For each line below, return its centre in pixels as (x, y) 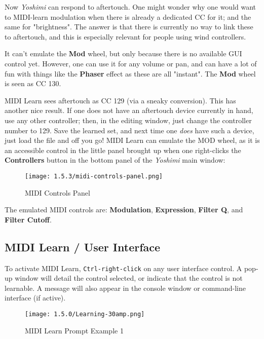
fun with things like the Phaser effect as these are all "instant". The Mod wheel (130, 73)
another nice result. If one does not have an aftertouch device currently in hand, (129, 110)
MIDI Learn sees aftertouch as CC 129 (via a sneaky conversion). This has (120, 100)
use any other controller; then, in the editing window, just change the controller (128, 120)
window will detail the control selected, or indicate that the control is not (129, 278)
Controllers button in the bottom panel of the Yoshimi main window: (115, 160)
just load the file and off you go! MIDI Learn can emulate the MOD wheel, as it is (132, 140)
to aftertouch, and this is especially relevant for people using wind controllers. (125, 36)
